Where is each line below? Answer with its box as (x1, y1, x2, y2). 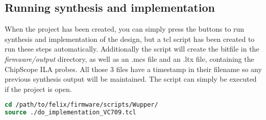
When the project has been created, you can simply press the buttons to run (5, 23, 245, 34)
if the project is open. (5, 83, 72, 94)
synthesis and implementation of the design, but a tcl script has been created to (5, 33, 255, 44)
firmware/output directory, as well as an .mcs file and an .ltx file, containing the (5, 53, 254, 64)
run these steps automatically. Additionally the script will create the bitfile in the (5, 43, 259, 54)
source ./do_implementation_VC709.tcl (5, 109, 136, 116)
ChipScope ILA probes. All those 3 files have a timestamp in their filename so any (5, 63, 262, 74)
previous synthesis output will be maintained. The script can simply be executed (5, 74, 257, 84)
